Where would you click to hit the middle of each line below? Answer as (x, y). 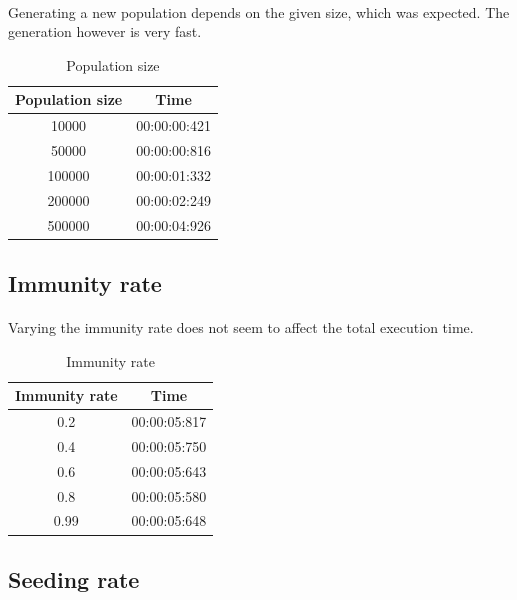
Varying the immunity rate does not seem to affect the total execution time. (241, 327)
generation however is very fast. (105, 31)
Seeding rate (74, 578)
